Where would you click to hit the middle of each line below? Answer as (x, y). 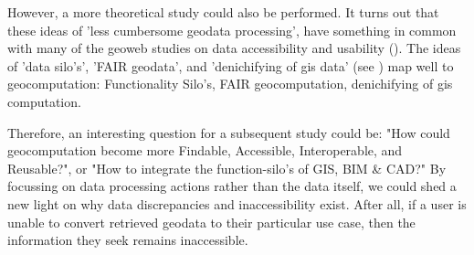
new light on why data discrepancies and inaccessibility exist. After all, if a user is (237, 203)
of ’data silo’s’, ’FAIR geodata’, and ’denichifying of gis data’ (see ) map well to (231, 65)
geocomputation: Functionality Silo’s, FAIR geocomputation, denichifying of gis (230, 84)
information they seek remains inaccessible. (128, 240)
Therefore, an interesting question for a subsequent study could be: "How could (229, 132)
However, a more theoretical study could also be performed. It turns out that (223, 12)
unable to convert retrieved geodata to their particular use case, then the (211, 222)
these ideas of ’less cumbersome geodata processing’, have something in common (232, 30)
